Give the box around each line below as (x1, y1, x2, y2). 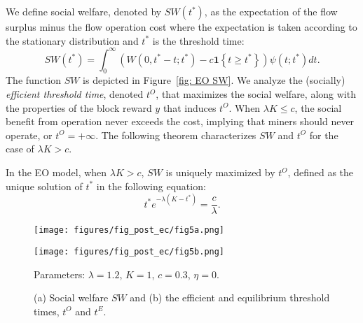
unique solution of (6, 178, 83, 193)
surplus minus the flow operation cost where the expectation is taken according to (6, 20, 357, 34)
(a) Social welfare (34, 290, 109, 305)
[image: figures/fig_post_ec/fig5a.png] (34, 225, 225, 236)
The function (6, 73, 61, 87)
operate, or (6, 127, 53, 142)
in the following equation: (96, 178, 206, 193)
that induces (163, 100, 217, 115)
